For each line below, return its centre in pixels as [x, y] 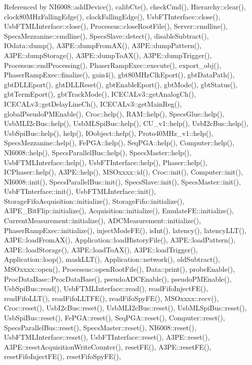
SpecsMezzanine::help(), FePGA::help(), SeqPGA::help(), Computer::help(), [119, 143]
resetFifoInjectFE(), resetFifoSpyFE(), [63, 356]
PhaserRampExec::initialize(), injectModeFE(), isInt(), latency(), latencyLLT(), [125, 230]
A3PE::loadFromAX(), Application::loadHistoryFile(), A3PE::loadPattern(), [120, 240]
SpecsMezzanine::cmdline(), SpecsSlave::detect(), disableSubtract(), [106, 35]
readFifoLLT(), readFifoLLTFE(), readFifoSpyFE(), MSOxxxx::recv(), [111, 298]
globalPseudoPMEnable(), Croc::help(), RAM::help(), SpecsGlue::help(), [114, 113]
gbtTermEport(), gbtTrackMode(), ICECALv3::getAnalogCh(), [100, 94]
